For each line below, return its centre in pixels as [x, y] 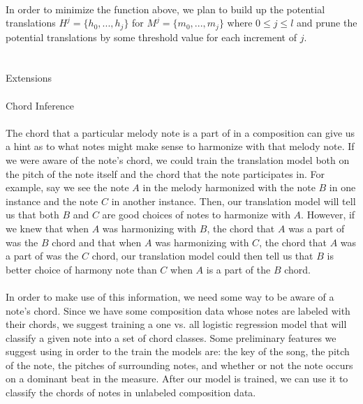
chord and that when [97, 242]
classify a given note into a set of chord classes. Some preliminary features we [171, 337]
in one [342, 187]
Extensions [29, 78]
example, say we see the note [67, 187]
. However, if [328, 215]
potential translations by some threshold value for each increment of [151, 37]
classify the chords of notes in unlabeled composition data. [131, 392]
